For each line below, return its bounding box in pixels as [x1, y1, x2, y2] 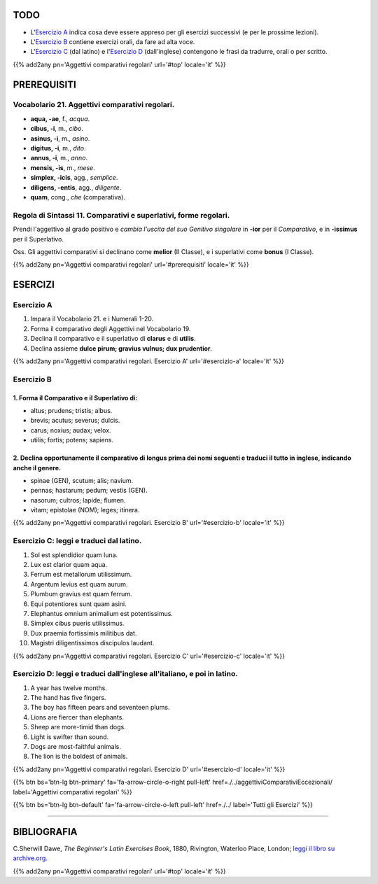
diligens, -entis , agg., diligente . [30, 183, 122, 192]
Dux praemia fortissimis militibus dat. [30, 629, 137, 637]
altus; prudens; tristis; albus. [30, 406, 113, 414]
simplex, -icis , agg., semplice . [30, 174, 118, 182]
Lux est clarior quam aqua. [30, 561, 108, 568]
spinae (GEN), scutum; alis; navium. [30, 476, 134, 484]
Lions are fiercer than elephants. [30, 713, 124, 721]
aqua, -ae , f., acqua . [30, 114, 90, 122]
